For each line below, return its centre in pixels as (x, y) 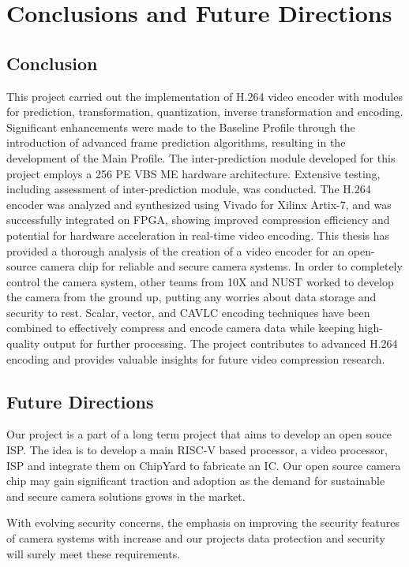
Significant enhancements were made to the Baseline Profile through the (181, 127)
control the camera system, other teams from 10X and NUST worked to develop (200, 281)
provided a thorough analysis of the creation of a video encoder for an (176, 250)
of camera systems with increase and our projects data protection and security (196, 538)
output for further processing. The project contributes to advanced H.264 (221, 343)
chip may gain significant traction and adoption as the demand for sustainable (196, 481)
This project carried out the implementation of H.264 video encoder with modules (204, 96)
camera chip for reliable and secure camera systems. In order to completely (221, 266)
